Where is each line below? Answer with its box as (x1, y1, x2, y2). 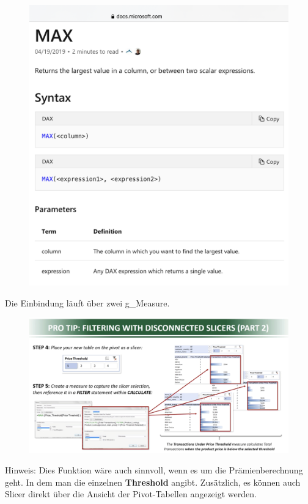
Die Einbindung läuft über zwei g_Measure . (5, 296, 170, 309)
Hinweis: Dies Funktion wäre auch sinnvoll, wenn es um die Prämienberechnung (5, 464, 303, 476)
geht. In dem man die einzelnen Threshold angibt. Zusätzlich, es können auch (5, 475, 301, 488)
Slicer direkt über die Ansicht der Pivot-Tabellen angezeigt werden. (5, 487, 257, 500)
